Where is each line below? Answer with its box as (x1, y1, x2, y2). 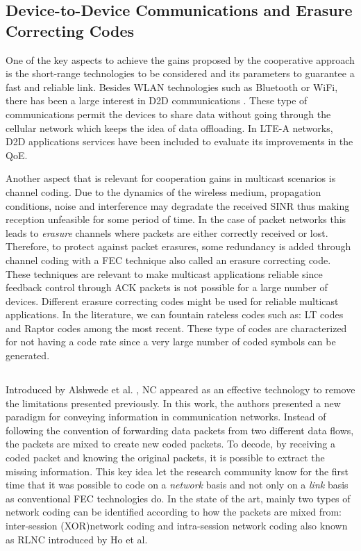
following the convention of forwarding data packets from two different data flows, (6, 422, 354, 437)
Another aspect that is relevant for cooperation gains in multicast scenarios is (6, 171, 336, 186)
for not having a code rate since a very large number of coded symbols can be (6, 334, 336, 349)
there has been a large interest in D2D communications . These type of (6, 93, 308, 108)
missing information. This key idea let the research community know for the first (6, 463, 349, 478)
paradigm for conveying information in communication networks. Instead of (6, 409, 326, 424)
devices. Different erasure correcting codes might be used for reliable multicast (6, 293, 339, 308)
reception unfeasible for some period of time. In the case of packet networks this (6, 212, 346, 227)
